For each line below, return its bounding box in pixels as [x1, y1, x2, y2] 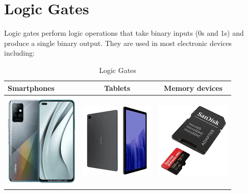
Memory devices [164, 82, 222, 93]
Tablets [104, 82, 131, 93]
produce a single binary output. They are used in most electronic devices [4, 37, 232, 48]
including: [4, 47, 35, 58]
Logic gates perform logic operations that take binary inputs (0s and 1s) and [4, 28, 244, 38]
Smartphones [8, 82, 55, 93]
